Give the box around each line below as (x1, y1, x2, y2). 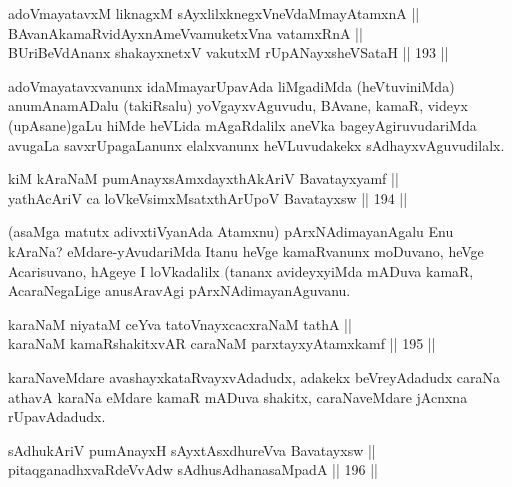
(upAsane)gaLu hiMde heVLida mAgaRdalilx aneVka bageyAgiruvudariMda (8, 114, 477, 135)
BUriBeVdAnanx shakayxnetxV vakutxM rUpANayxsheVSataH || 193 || (8, 42, 449, 63)
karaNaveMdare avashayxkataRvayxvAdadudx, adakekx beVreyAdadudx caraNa (8, 366, 501, 387)
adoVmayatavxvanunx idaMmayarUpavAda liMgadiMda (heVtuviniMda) (8, 75, 455, 96)
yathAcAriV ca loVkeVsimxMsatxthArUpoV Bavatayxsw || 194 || (8, 187, 408, 208)
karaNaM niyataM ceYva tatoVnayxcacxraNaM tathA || (8, 313, 352, 334)
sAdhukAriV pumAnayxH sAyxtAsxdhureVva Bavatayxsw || (8, 439, 376, 460)
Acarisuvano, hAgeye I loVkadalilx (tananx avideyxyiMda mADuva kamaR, (8, 260, 474, 281)
